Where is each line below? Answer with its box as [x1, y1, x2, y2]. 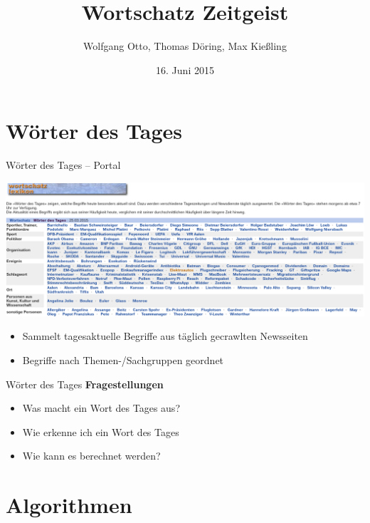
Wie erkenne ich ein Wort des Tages [22, 424, 179, 439]
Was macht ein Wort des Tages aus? [22, 400, 180, 415]
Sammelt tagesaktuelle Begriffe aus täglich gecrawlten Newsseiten [22, 328, 308, 343]
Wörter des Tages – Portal [6, 157, 121, 172]
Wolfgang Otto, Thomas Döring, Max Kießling [83, 38, 287, 53]
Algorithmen [6, 490, 132, 519]
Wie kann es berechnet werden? [22, 448, 161, 463]
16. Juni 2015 [156, 62, 214, 77]
